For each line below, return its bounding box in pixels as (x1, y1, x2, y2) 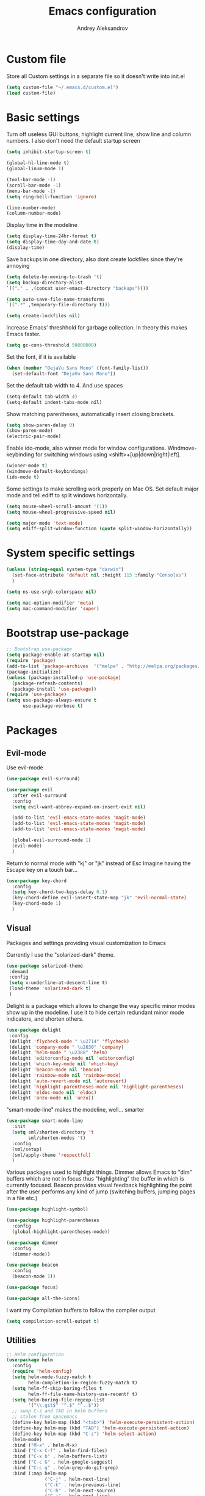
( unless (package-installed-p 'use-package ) (6, 674, 121, 681)
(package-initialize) (6, 669, 62, 675)
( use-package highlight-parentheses (6, 1217, 99, 1224)
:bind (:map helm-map (12, 1470, 67, 1476)
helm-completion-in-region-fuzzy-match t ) (28, 1379, 138, 1386)
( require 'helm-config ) (12, 1368, 72, 1375)
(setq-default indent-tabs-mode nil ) (6, 399, 103, 405)
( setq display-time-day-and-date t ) (6, 239, 99, 245)
